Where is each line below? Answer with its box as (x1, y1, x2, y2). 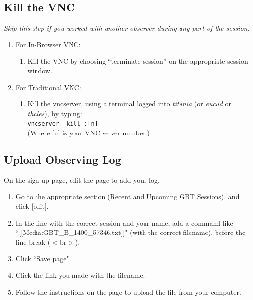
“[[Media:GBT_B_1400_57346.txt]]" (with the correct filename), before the (15, 227, 246, 237)
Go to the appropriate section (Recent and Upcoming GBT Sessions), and (15, 191, 240, 201)
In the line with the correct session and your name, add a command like (15, 217, 233, 228)
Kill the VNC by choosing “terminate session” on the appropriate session (27, 56, 248, 66)
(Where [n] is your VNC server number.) (27, 128, 150, 138)
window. (27, 65, 52, 75)
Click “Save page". (15, 253, 71, 264)
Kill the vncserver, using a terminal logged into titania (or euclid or (27, 99, 232, 109)
